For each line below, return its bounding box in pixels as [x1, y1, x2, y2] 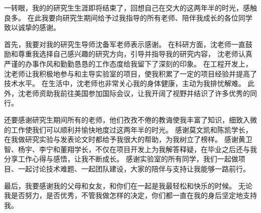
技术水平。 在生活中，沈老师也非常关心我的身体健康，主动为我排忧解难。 [4, 78, 245, 88]
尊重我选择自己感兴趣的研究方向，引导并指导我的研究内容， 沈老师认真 [18, 48, 252, 59]
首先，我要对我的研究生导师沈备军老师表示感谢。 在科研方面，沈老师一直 [4, 38, 245, 49]
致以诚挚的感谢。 [4, 22, 60, 32]
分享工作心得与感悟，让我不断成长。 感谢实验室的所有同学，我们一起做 [4, 153, 238, 164]
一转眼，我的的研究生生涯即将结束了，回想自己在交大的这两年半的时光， [4, 2, 243, 12]
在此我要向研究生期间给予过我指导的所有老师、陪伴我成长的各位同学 [27, 12, 252, 22]
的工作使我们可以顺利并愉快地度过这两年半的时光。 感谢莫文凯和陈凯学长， [4, 124, 252, 134]
